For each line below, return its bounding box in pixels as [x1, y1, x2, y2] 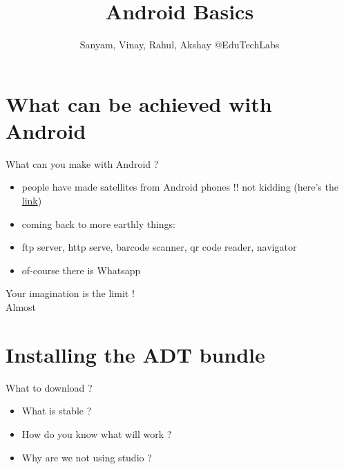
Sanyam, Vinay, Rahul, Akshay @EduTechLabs [79, 37, 280, 52]
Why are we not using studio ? [21, 450, 152, 464]
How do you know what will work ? [21, 426, 172, 441]
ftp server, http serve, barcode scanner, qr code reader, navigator [21, 240, 297, 254]
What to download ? [6, 380, 93, 394]
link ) [21, 193, 42, 208]
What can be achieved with [6, 89, 272, 117]
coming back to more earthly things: [21, 216, 176, 231]
